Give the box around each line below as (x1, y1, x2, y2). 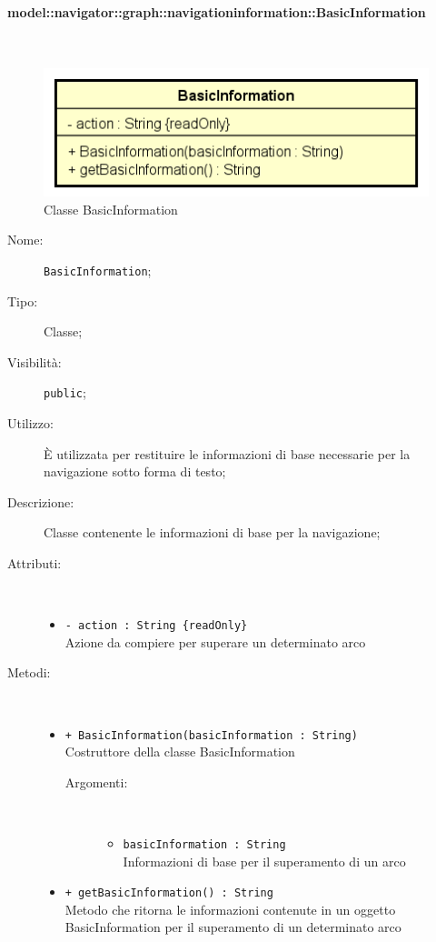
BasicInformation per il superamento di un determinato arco (64, 917, 401, 937)
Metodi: (7, 663, 51, 682)
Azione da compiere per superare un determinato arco (64, 632, 366, 651)
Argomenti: (64, 772, 128, 791)
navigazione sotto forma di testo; (44, 462, 226, 481)
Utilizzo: (7, 413, 54, 432)
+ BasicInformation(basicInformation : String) (64, 728, 358, 742)
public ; (44, 383, 86, 402)
